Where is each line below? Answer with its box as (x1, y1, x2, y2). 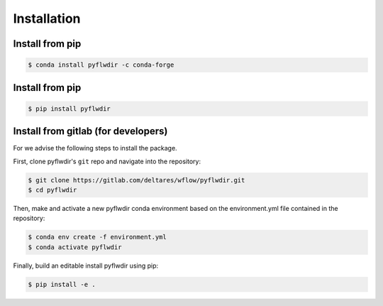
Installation (13, 11, 81, 26)
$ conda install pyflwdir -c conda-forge (28, 61, 174, 69)
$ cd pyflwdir (28, 186, 77, 195)
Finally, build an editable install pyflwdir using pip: (13, 261, 159, 270)
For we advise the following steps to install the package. (13, 144, 177, 153)
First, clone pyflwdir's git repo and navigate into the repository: (13, 157, 201, 165)
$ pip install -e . (28, 280, 96, 288)
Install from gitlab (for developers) (13, 125, 168, 138)
